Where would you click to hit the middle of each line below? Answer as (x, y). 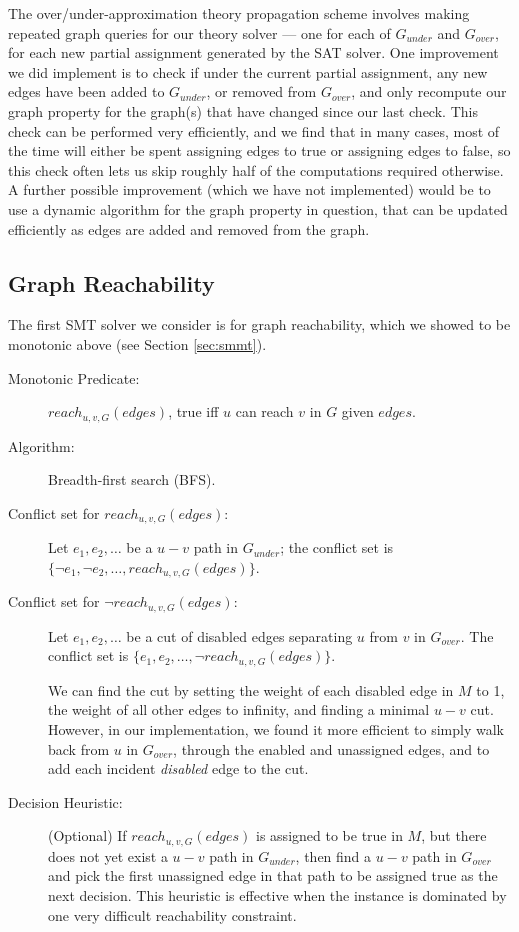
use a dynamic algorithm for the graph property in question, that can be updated (258, 208)
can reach (264, 411)
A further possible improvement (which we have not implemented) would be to (249, 189)
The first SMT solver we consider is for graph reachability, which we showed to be (259, 324)
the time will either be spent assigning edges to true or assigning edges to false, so (259, 150)
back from (79, 748)
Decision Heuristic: (65, 801)
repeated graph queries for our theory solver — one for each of (199, 32)
